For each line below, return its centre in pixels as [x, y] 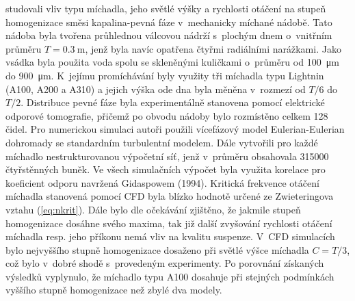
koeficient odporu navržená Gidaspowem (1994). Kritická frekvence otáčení [162, 182]
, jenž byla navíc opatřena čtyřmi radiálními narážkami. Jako [213, 48]
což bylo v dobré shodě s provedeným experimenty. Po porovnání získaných [165, 263]
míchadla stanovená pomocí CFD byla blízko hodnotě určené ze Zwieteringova [170, 196]
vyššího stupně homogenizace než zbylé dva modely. [114, 290]
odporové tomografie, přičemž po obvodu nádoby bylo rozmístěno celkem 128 [167, 115]
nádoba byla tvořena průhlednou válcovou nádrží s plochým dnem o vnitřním [169, 35]
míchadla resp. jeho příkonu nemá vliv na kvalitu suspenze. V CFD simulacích [170, 236]
